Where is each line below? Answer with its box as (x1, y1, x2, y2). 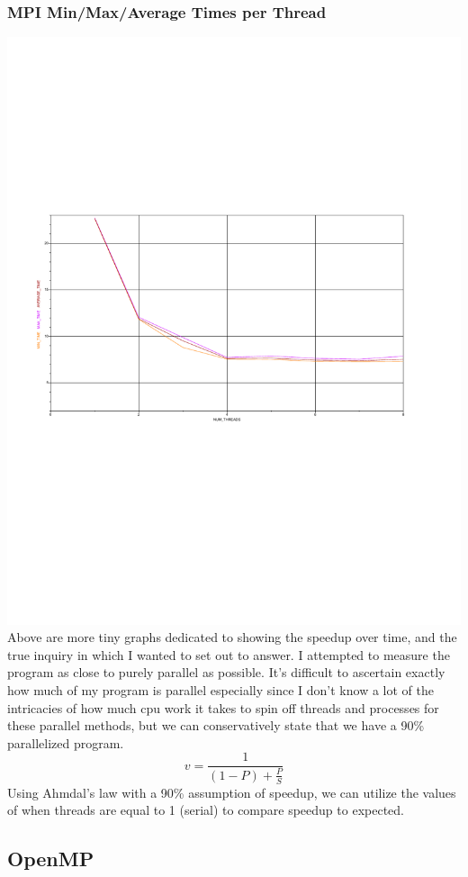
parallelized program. (7, 733, 124, 752)
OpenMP (7, 845, 94, 872)
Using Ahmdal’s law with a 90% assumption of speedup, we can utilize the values (7, 782, 456, 801)
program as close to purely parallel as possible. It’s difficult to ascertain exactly (7, 663, 445, 682)
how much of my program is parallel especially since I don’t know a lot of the (7, 681, 434, 700)
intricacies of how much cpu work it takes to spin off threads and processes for (7, 698, 439, 717)
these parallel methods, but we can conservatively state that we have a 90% (7, 716, 425, 735)
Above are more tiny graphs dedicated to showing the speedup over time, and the (7, 628, 457, 646)
